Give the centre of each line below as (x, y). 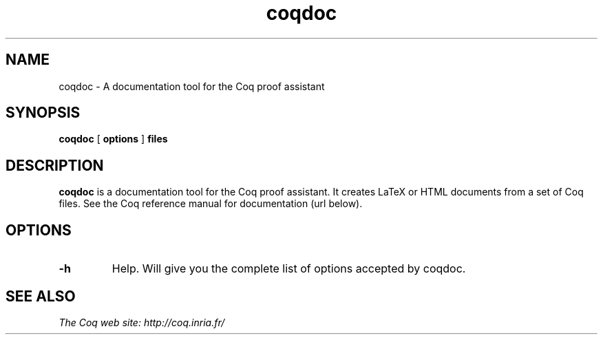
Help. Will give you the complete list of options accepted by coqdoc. (289, 269)
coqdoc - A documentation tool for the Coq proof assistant (192, 86)
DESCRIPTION (55, 165)
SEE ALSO (41, 296)
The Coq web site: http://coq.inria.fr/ (142, 322)
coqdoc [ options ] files (113, 139)
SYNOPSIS (43, 113)
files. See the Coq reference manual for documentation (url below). (211, 204)
